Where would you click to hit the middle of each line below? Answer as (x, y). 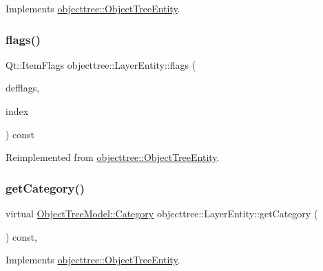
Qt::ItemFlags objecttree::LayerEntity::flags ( (101, 64)
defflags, (23, 88)
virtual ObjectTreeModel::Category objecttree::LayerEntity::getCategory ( (162, 213)
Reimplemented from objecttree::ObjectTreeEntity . (113, 157)
